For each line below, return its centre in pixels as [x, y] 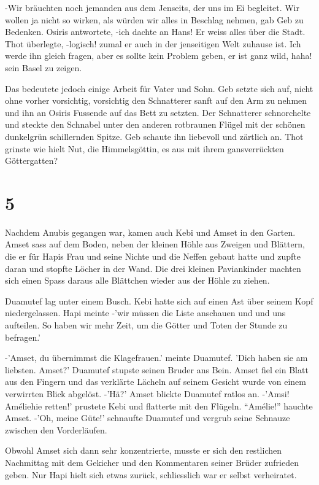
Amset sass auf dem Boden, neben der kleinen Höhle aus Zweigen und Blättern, [155, 244]
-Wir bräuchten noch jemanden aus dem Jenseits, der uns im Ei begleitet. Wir [152, 7]
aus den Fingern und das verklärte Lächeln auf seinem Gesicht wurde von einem [156, 382]
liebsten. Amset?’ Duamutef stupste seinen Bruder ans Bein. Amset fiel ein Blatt [157, 369]
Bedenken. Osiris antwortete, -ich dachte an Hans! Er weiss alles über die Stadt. [155, 32]
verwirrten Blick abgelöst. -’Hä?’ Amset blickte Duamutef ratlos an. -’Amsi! [147, 393]
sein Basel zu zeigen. [44, 67]
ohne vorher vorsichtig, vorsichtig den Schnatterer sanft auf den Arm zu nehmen [156, 100]
